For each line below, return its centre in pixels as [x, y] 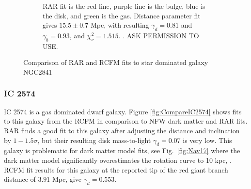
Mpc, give [67, 179]
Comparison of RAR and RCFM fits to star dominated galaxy [116, 62]
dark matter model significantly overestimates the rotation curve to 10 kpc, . [118, 160]
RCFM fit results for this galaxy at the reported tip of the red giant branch [116, 169]
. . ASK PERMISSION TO [159, 35]
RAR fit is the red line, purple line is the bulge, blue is [124, 6]
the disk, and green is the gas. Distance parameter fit [122, 15]
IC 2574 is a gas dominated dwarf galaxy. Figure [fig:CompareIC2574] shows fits [123, 111]
